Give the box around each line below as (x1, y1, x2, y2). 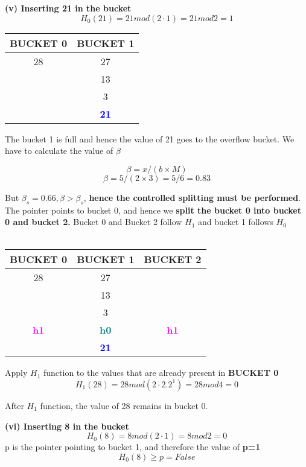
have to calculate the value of (5, 144, 113, 157)
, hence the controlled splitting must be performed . (83, 191, 301, 203)
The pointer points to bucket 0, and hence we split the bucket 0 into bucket (5, 203, 301, 216)
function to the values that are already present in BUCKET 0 (43, 366, 279, 379)
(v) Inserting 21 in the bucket (5, 2, 132, 14)
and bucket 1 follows (198, 215, 273, 228)
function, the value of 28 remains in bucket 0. (40, 399, 208, 411)
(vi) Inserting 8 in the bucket (5, 419, 129, 432)
